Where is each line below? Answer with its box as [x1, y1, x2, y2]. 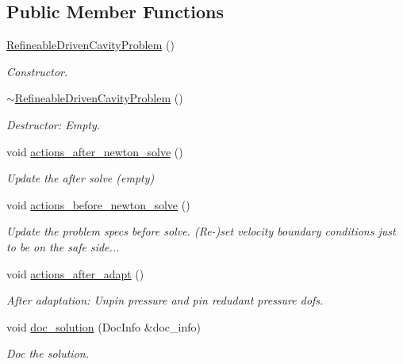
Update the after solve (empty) [6, 170, 155, 186]
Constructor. [6, 63, 68, 79]
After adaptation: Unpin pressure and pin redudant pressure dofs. [6, 292, 324, 308]
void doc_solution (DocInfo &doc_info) [6, 318, 201, 335]
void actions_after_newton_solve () [6, 143, 183, 159]
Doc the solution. [6, 345, 89, 362]
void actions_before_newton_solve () [6, 196, 190, 213]
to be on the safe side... [6, 238, 120, 255]
